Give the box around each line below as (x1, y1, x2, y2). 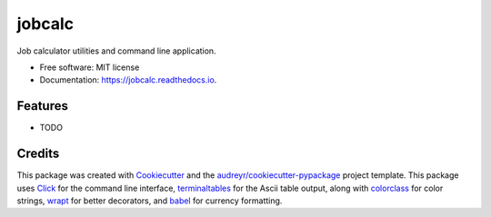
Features (16, 98, 68, 113)
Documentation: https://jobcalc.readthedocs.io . (39, 74, 217, 85)
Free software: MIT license (39, 62, 140, 73)
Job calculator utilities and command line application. (16, 45, 217, 56)
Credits (16, 146, 60, 162)
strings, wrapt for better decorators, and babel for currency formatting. (16, 195, 283, 206)
